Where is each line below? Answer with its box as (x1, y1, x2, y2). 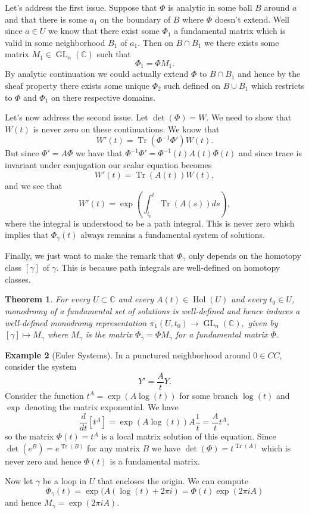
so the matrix (5, 430, 54, 442)
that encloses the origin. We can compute (98, 475, 249, 487)
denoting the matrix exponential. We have (24, 401, 179, 413)
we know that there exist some (48, 24, 160, 37)
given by (248, 316, 278, 329)
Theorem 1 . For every (5, 293, 90, 305)
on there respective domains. (51, 91, 155, 103)
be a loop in (43, 475, 87, 487)
